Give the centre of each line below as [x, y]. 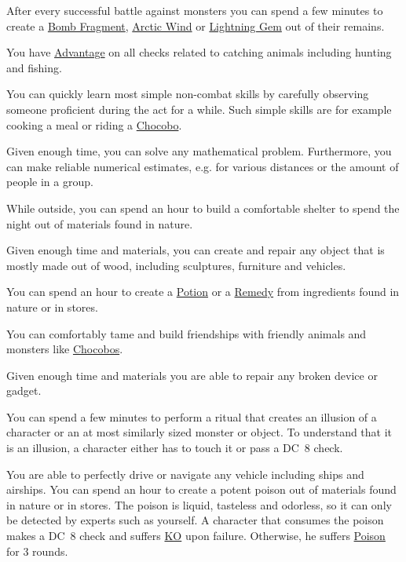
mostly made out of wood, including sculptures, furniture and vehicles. [176, 265]
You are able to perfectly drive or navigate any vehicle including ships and [185, 474]
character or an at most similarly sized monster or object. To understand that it [199, 432]
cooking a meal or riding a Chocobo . [94, 124]
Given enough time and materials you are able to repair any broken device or [192, 375]
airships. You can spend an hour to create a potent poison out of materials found [201, 489]
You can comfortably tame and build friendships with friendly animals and [187, 333]
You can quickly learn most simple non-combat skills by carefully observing [188, 94]
